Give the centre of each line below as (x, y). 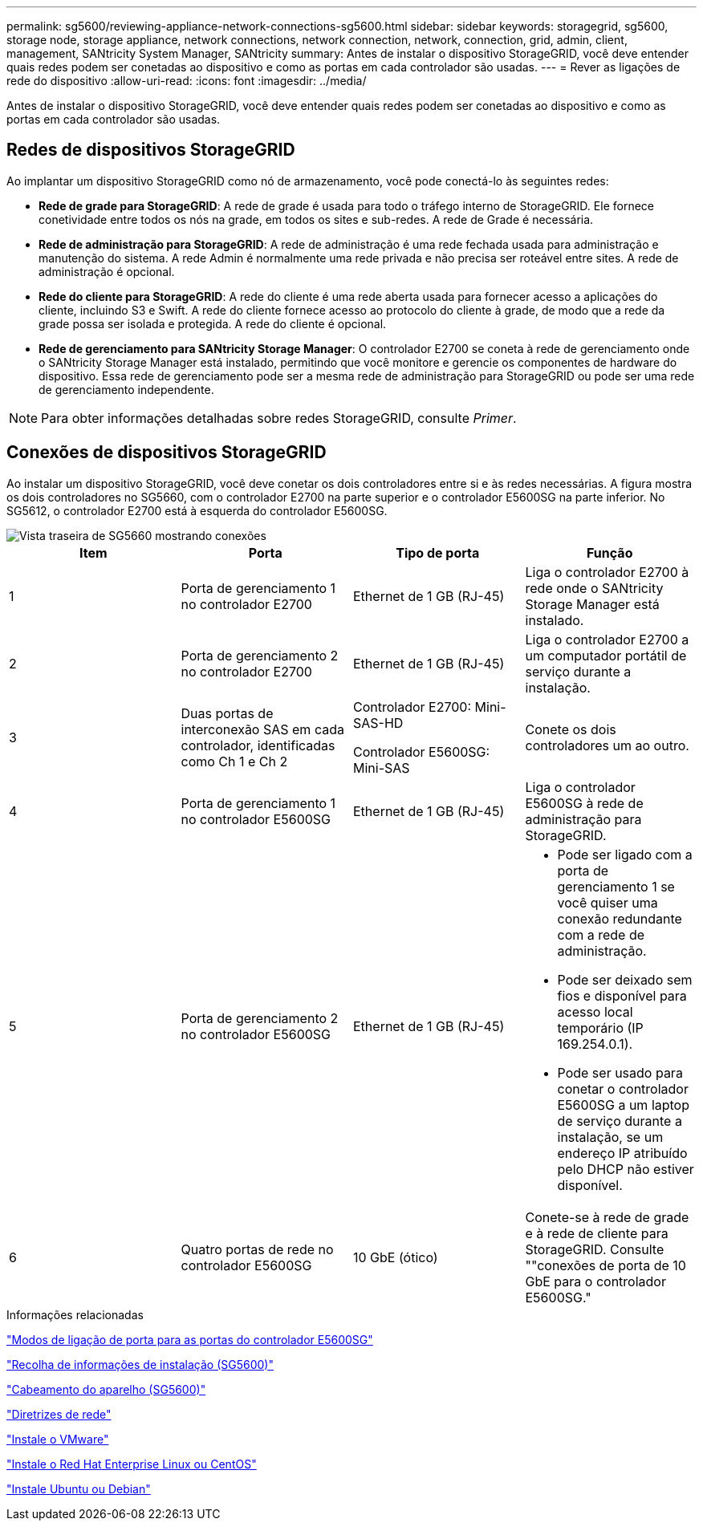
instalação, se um (610, 1137)
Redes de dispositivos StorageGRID (151, 150)
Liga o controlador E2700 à (607, 572)
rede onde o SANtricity (594, 588)
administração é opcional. (107, 271)
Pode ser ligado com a (625, 854)
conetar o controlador (623, 1088)
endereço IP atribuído (622, 1153)
